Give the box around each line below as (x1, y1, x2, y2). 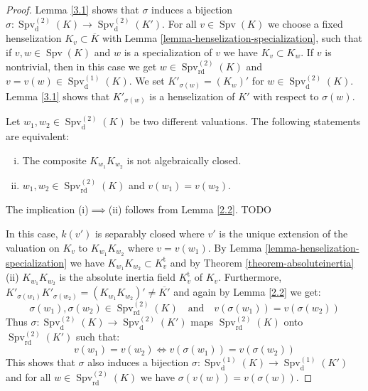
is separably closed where (94, 226, 205, 241)
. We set (129, 73, 165, 88)
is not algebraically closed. (126, 152, 242, 167)
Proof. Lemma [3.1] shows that (6, 2, 139, 16)
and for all (6, 369, 51, 384)
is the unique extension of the (219, 226, 348, 241)
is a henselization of (149, 88, 235, 103)
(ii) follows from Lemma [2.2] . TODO (108, 202, 272, 217)
